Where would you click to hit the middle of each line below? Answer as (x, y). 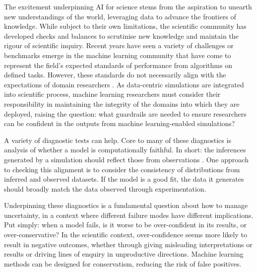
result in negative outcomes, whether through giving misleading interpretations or (128, 244)
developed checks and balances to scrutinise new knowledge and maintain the (121, 35)
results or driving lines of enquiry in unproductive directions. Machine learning (124, 254)
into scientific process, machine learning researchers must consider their (112, 94)
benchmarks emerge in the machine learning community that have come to (118, 55)
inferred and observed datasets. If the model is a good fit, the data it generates (124, 179)
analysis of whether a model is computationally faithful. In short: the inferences (125, 150)
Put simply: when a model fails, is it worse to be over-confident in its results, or (125, 225)
